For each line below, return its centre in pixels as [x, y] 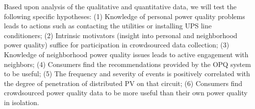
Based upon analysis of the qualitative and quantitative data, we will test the [120, 6]
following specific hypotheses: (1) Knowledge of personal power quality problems [125, 16]
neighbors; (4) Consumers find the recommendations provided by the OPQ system [127, 64]
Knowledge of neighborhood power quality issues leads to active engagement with [126, 54]
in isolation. [22, 102]
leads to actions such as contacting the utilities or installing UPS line [108, 26]
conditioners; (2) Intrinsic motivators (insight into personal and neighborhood [121, 35]
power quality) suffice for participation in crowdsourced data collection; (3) [117, 45]
